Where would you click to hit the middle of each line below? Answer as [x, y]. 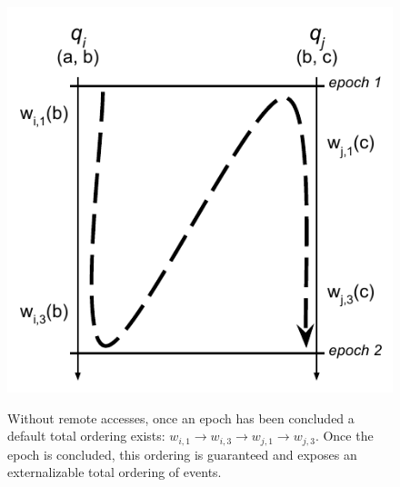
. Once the [344, 436]
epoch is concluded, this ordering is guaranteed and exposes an [182, 454]
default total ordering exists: [86, 436]
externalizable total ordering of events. [115, 472]
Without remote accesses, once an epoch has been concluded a [181, 417]
